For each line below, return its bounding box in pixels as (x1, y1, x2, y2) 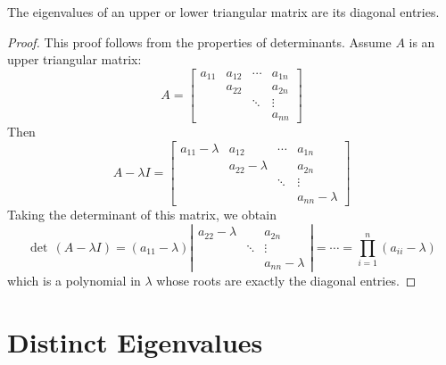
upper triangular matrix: (7, 50, 142, 69)
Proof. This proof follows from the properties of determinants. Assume (7, 32, 392, 51)
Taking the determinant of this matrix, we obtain (7, 205, 277, 224)
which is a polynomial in (7, 271, 141, 290)
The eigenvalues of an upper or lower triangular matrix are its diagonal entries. (7, 3, 440, 21)
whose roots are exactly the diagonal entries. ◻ (156, 271, 417, 290)
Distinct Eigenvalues (7, 323, 263, 360)
